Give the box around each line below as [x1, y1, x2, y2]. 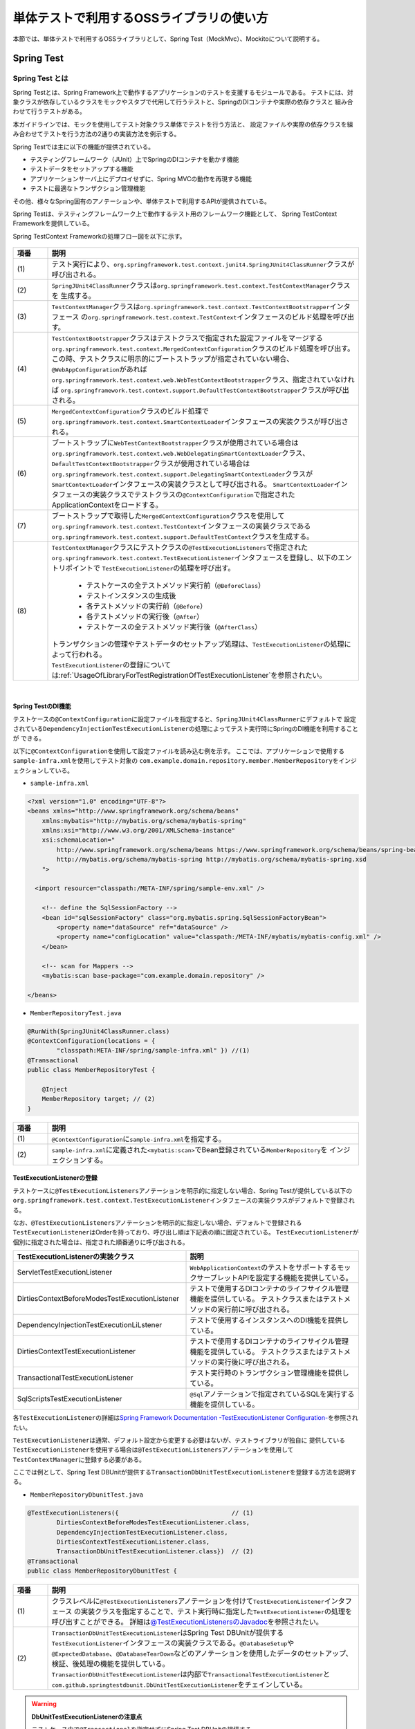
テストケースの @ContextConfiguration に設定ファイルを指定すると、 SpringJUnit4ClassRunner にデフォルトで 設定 [12, 714, 356, 723]
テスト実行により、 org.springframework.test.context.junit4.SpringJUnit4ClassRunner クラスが [51, 259, 355, 269]
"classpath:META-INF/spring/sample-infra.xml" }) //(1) [56, 1046, 250, 1055]
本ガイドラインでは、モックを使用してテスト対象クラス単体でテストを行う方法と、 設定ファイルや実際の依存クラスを [12, 120, 347, 128]
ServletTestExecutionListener [17, 1268, 113, 1277]
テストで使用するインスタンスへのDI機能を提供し [190, 1315, 349, 1325]
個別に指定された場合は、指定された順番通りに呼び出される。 [12, 1238, 189, 1246]
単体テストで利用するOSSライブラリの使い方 [12, 10, 269, 26]
